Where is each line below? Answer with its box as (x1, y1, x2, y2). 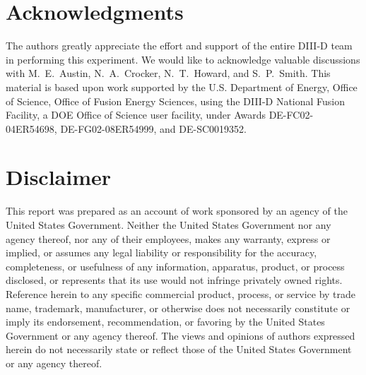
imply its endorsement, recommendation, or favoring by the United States (6, 314, 325, 329)
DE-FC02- (268, 107, 314, 122)
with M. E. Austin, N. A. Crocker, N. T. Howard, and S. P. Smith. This (6, 66, 331, 81)
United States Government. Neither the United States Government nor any (6, 218, 331, 232)
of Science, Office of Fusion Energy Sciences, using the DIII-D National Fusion (6, 93, 346, 108)
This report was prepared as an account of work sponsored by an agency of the (6, 203, 348, 218)
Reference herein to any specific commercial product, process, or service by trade (6, 286, 356, 301)
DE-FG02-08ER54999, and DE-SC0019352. (60, 121, 247, 136)
